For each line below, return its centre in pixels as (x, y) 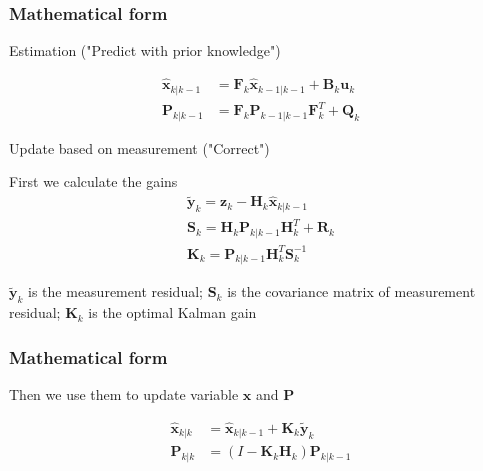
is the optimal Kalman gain (172, 312)
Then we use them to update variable (124, 394)
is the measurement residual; (115, 291)
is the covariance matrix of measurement (351, 291)
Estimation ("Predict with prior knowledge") (145, 50)
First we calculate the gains (93, 181)
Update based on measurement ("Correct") (139, 147)
